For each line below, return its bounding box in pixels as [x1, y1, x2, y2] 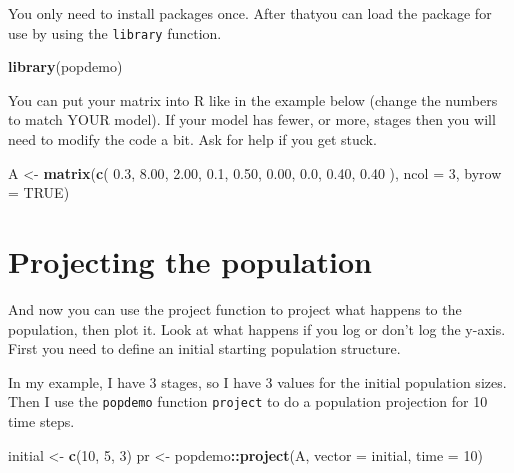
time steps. [8, 410, 75, 431]
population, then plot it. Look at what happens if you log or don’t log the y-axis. [8, 318, 506, 339]
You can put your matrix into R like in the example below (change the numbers [8, 89, 498, 110]
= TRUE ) [8, 182, 70, 203]
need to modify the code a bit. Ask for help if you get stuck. [8, 129, 377, 150]
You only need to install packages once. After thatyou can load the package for [8, 3, 492, 23]
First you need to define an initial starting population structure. [8, 338, 401, 359]
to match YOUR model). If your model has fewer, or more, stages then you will [8, 109, 496, 130]
